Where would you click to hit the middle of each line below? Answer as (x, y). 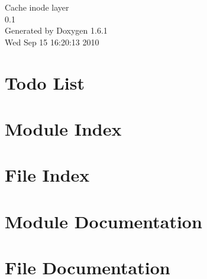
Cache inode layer (37, 7)
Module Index (63, 128)
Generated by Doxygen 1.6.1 (56, 30)
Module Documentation (103, 221)
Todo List (45, 82)
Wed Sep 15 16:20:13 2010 (52, 42)
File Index (47, 175)
